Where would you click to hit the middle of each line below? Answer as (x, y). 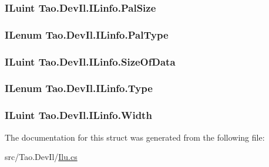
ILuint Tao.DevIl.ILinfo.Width (78, 115)
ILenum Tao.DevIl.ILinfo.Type (79, 88)
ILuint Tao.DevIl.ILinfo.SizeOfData (90, 61)
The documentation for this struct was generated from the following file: (135, 137)
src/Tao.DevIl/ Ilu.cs (41, 157)
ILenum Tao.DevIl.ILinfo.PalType (87, 34)
